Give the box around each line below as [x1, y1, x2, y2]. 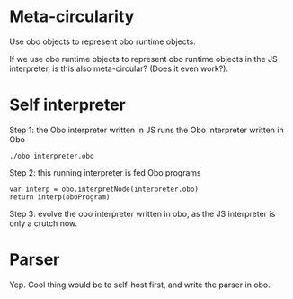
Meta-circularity [9, 6, 135, 27]
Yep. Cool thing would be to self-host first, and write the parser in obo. [9, 279, 271, 290]
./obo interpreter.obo [9, 151, 94, 160]
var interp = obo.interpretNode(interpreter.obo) [9, 185, 200, 194]
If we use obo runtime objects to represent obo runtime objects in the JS [9, 53, 279, 64]
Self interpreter [9, 95, 126, 115]
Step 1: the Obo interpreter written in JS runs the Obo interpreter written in [9, 124, 285, 135]
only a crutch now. [9, 218, 78, 229]
